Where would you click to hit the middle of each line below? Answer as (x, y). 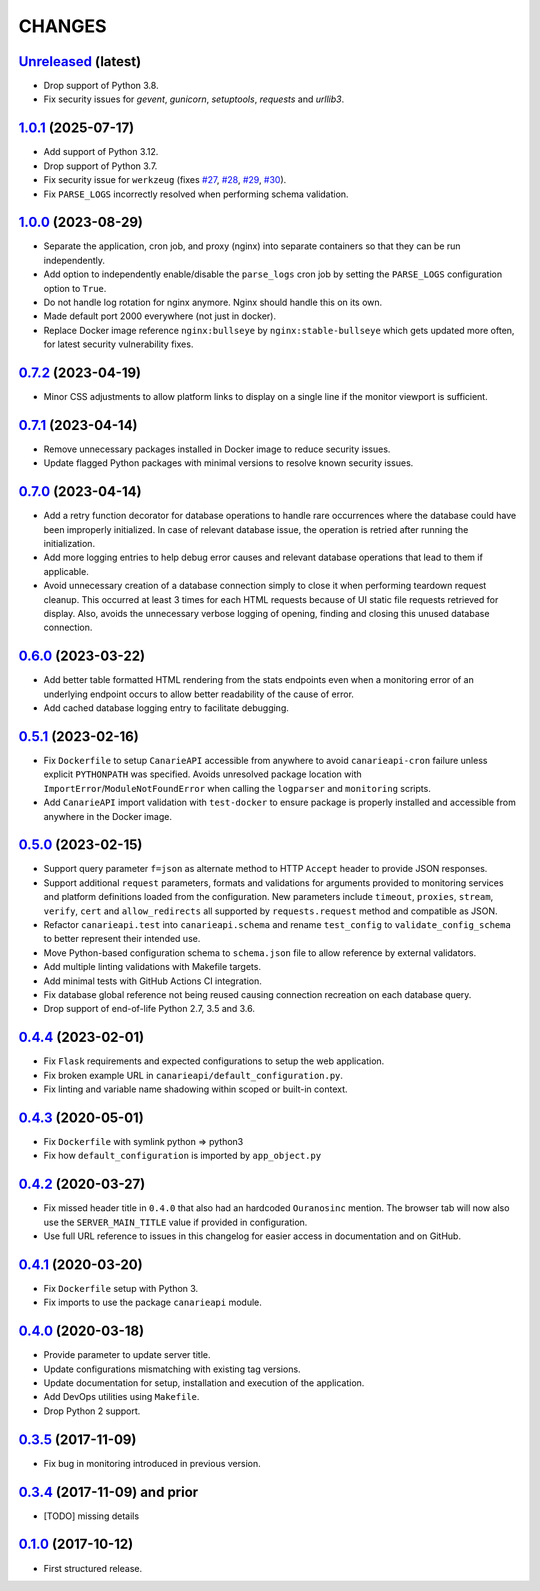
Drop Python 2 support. (92, 1411)
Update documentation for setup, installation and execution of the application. (204, 1383)
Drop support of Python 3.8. (101, 86)
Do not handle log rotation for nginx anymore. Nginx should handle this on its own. (213, 302)
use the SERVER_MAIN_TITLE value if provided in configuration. (175, 1222)
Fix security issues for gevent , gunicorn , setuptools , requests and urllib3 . (194, 99)
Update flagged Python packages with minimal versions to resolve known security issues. (228, 463)
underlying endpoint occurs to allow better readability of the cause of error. (199, 694)
